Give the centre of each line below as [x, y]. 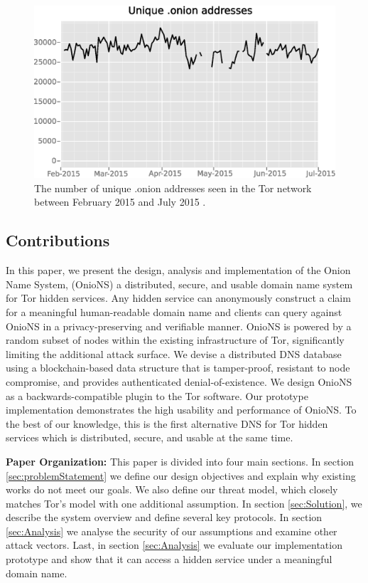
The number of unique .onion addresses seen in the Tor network [173, 188]
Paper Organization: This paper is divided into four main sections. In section [180, 461]
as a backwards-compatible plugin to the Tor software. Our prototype [157, 395]
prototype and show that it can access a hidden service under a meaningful [169, 559]
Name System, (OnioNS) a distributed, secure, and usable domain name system [179, 284]
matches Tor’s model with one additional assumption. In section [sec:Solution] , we [184, 503]
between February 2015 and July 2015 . [120, 202]
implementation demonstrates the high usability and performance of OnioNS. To [181, 410]
